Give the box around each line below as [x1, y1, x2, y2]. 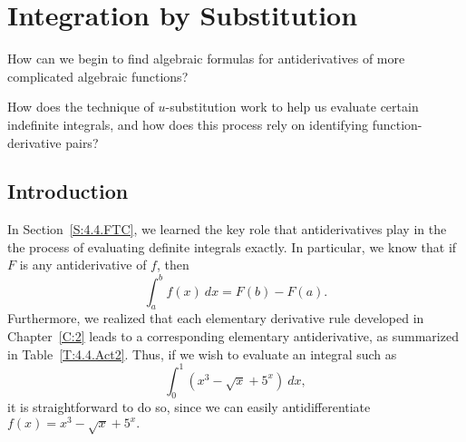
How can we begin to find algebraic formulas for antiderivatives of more [7, 49, 405, 68]
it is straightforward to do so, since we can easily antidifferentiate [7, 398, 371, 417]
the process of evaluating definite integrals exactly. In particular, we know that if [7, 237, 457, 256]
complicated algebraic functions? [7, 66, 189, 85]
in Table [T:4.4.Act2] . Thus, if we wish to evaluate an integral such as [7, 344, 397, 363]
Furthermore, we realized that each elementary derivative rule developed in [7, 309, 424, 328]
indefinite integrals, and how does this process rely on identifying [7, 114, 368, 133]
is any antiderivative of [19, 255, 147, 274]
